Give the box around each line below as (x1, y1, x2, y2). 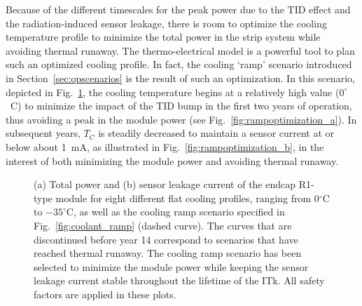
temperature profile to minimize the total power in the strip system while (6, 29, 321, 44)
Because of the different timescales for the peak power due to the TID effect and (6, 2, 351, 16)
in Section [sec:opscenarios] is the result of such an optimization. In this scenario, (6, 70, 355, 85)
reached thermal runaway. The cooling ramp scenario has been (34, 246, 302, 260)
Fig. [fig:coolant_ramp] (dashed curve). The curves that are (34, 218, 292, 232)
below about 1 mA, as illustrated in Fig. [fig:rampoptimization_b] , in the (6, 139, 324, 154)
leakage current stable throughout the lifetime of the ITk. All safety (34, 273, 325, 288)
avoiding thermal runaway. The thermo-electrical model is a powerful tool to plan (6, 43, 355, 58)
